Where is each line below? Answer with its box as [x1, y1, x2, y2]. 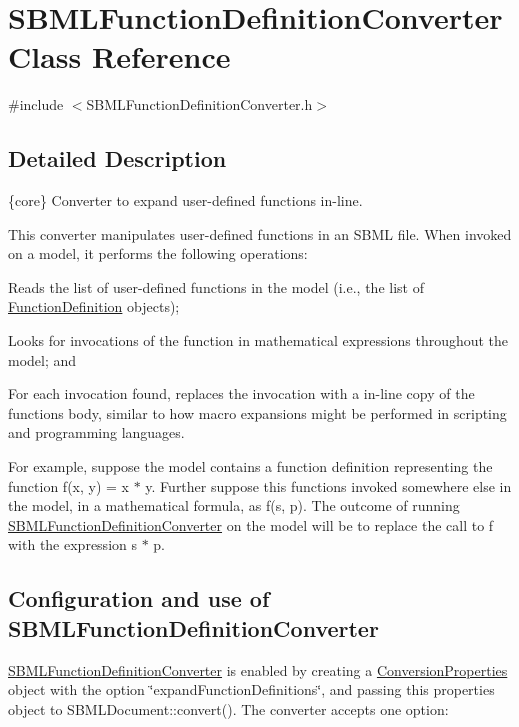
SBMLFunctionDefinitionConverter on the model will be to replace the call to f [8, 514, 494, 535]
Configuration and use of [8, 583, 270, 614]
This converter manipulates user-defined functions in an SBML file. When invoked [8, 223, 512, 244]
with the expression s [8, 534, 137, 555]
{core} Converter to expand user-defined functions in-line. [8, 190, 363, 211]
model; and [8, 349, 77, 370]
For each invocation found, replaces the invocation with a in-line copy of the [8, 383, 475, 404]
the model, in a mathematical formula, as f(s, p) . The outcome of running [8, 495, 460, 516]
